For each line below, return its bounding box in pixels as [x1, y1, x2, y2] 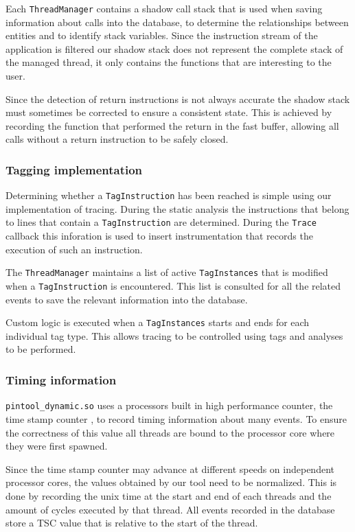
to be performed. [5, 342, 76, 356]
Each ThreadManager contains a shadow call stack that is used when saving [5, 1, 323, 15]
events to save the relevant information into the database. [5, 292, 248, 306]
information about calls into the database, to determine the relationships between [5, 14, 349, 29]
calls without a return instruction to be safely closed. [5, 132, 229, 146]
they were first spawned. [5, 439, 108, 453]
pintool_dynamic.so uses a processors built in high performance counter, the [5, 398, 333, 413]
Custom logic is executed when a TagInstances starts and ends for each [5, 315, 310, 329]
